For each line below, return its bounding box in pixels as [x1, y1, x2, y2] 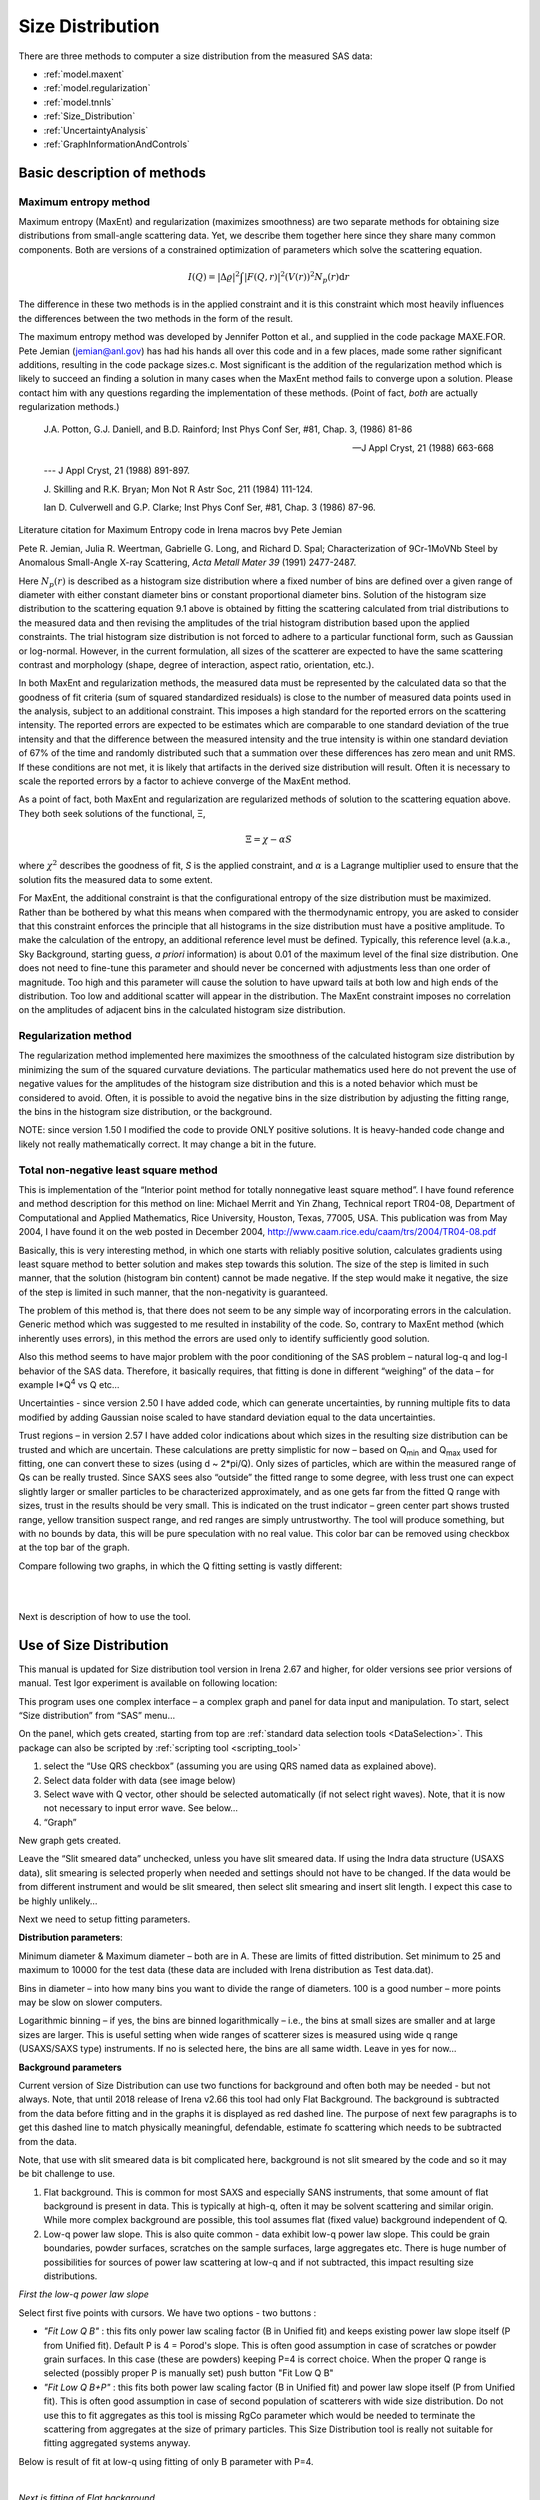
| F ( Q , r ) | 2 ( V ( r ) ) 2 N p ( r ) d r [243, 270, 350, 285]
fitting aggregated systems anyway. [43, 2437, 191, 2449]
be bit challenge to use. [18, 2168, 115, 2180]
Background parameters [18, 2061, 122, 2073]
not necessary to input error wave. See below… [43, 1802, 239, 1814]
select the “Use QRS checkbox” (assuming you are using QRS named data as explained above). [43, 1760, 437, 1772]
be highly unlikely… [18, 1895, 98, 1907]
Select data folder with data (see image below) [43, 1774, 236, 1786]
